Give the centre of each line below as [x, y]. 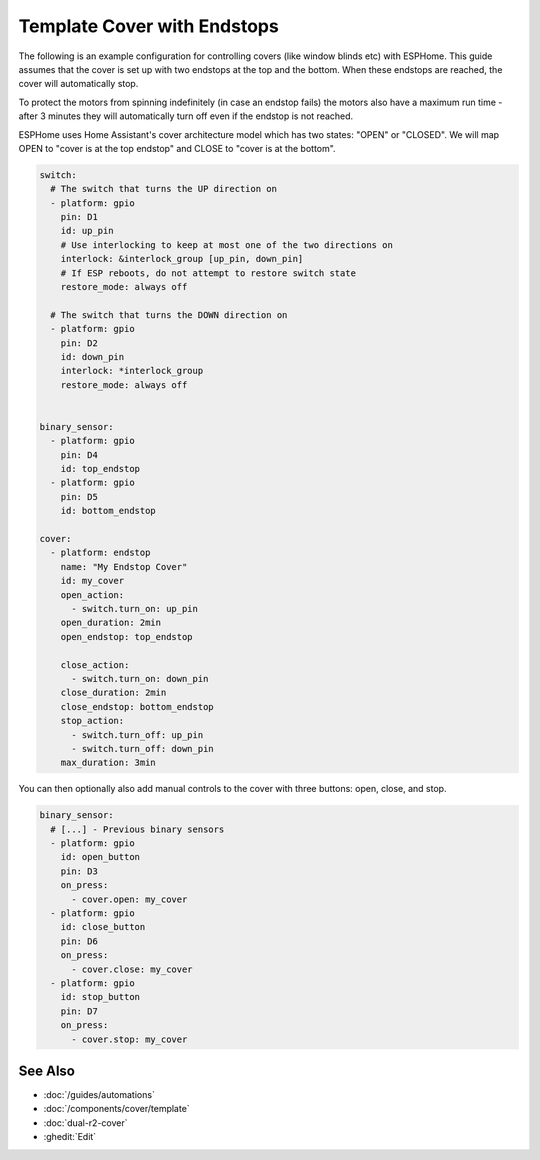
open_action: [92, 594]
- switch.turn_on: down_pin [140, 678]
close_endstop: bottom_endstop [137, 706]
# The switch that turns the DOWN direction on [169, 314]
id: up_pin [87, 231]
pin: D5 [79, 496]
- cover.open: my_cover [129, 899]
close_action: [95, 664]
